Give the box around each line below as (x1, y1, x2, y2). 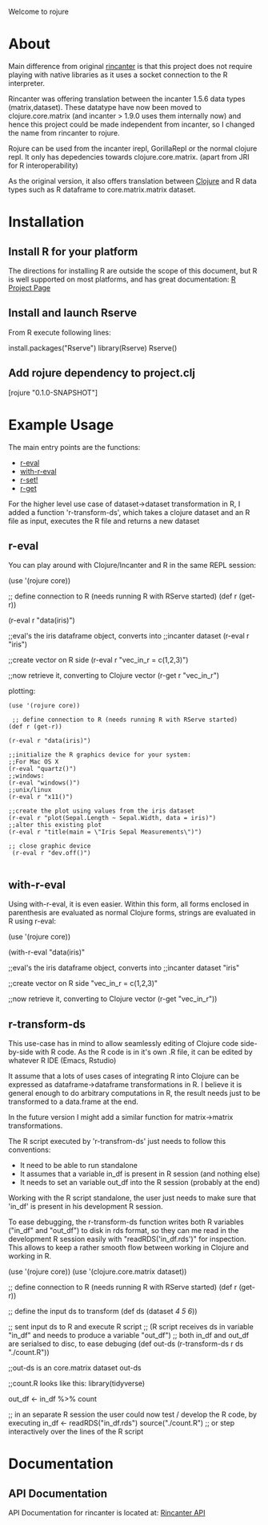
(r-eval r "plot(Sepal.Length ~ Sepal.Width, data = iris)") (8, 814, 217, 822)
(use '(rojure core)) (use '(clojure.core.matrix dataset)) (8, 1267, 187, 1276)
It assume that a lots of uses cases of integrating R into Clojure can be (8, 1071, 240, 1081)
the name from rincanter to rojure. (8, 128, 120, 137)
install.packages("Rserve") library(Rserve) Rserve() (8, 343, 178, 352)
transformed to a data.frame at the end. (8, 1097, 138, 1106)
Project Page (8, 282, 50, 292)
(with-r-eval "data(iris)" (8, 947, 86, 957)
